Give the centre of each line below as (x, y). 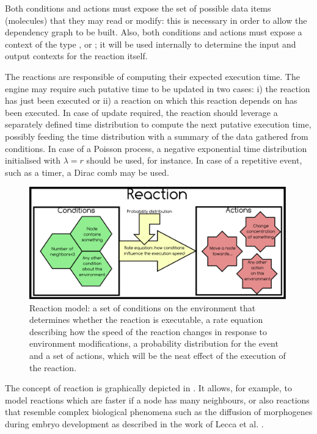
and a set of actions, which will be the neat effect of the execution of (158, 355)
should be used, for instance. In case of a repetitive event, (194, 160)
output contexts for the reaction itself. (76, 56)
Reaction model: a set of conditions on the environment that (143, 307)
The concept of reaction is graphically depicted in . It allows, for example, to (149, 388)
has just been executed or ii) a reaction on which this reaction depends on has (151, 100)
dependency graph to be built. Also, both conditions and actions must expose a (154, 32)
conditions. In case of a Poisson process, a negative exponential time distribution (156, 148)
